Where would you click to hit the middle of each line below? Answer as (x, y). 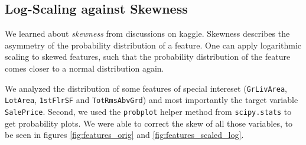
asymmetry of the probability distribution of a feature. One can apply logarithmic (153, 45)
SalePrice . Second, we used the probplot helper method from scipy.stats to (148, 111)
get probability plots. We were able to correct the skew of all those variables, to (149, 123)
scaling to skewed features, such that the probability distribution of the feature (148, 57)
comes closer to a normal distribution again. (84, 68)
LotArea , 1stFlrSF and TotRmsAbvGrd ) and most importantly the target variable (152, 100)
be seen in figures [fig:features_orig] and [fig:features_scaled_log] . (124, 135)
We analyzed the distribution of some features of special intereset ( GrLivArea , (146, 88)
